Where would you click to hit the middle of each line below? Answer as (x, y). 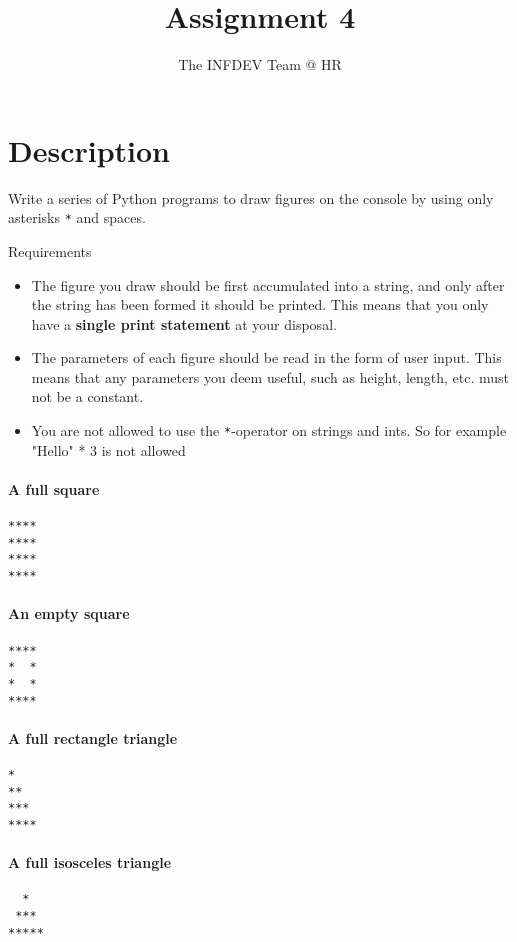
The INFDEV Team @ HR (260, 64)
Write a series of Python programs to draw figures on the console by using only (251, 197)
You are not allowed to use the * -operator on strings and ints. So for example (269, 430)
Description (89, 149)
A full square (54, 488)
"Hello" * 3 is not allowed (108, 449)
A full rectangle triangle (93, 737)
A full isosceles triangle (90, 862)
